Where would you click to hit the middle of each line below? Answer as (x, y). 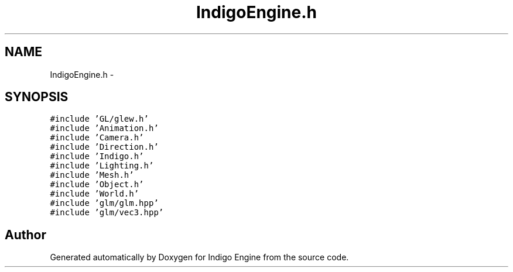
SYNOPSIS (37, 97)
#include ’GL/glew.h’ (99, 119)
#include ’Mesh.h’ (92, 175)
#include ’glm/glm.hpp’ (104, 203)
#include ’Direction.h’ (104, 147)
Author (25, 235)
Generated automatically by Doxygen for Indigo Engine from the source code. (199, 257)
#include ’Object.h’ (97, 185)
